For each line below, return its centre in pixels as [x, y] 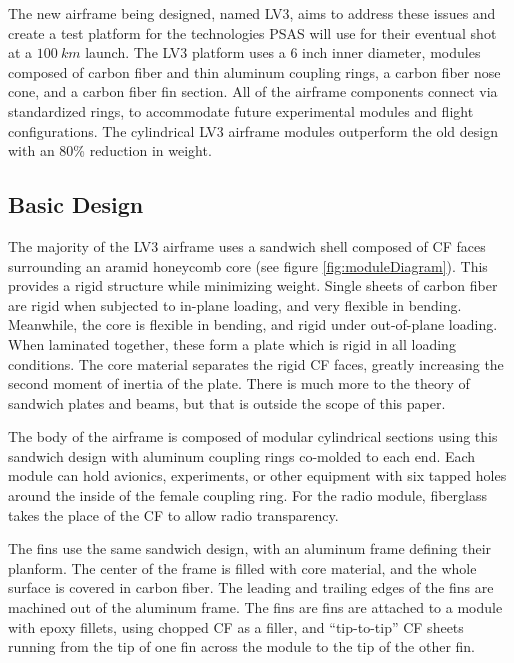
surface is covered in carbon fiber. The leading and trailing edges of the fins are [251, 587]
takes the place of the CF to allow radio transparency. [173, 514]
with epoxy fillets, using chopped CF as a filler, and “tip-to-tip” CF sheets [236, 626]
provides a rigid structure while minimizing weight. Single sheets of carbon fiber [253, 285]
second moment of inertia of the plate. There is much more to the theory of [239, 383]
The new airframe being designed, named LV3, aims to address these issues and [252, 13]
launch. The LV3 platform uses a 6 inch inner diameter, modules [283, 52]
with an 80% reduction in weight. [110, 150]
